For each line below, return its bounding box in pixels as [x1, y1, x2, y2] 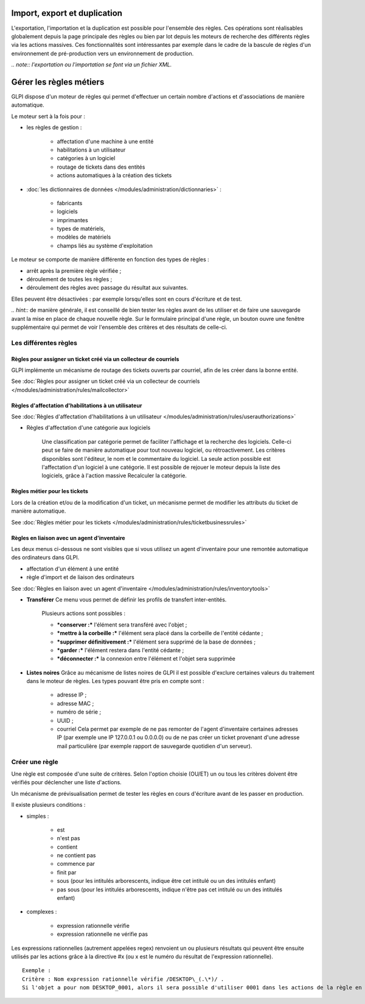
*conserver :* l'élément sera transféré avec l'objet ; [57, 621, 187, 628]
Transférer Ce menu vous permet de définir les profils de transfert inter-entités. [26, 595, 227, 603]
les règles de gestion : [26, 124, 82, 131]
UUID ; [57, 717, 74, 724]
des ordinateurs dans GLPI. [11, 554, 80, 561]
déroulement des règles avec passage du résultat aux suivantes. [26, 284, 189, 292]
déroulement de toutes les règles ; [26, 276, 113, 283]
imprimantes [57, 216, 88, 223]
